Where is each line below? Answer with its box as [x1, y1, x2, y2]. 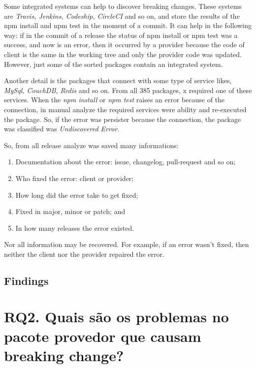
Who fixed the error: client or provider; [15, 173, 134, 183]
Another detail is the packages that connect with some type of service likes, [4, 75, 232, 86]
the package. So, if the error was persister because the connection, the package [4, 114, 241, 124]
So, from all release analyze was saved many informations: [4, 140, 179, 150]
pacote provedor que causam [4, 326, 201, 346]
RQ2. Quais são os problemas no [4, 307, 229, 327]
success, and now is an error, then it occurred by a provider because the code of [4, 39, 245, 50]
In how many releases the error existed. [15, 222, 134, 233]
